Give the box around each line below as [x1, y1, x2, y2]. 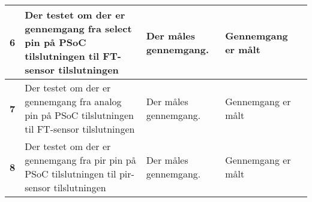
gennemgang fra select [25, 22, 132, 35]
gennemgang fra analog [25, 94, 122, 108]
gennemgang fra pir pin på [25, 153, 136, 167]
